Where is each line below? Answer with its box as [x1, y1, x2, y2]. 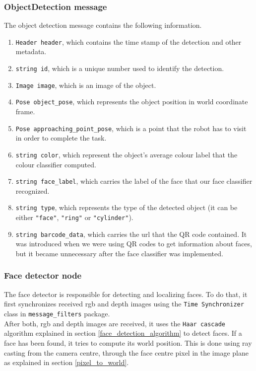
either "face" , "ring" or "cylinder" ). [15, 212, 133, 223]
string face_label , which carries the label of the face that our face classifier [15, 176, 253, 186]
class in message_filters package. [4, 308, 110, 318]
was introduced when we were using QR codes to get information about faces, [15, 238, 252, 249]
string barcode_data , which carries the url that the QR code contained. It [15, 228, 247, 239]
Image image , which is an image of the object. [15, 79, 156, 90]
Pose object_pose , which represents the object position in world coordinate [15, 96, 248, 107]
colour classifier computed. [15, 159, 96, 169]
